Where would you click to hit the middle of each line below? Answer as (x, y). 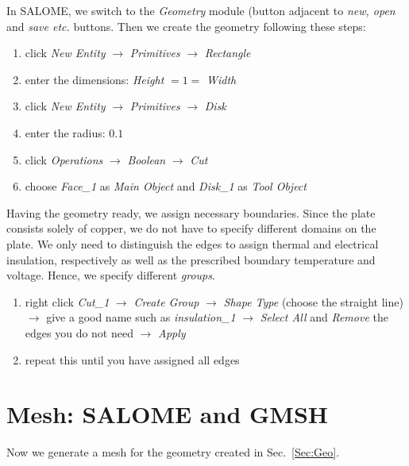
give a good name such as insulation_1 (141, 317)
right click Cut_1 (67, 301)
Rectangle (228, 53)
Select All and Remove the (324, 317)
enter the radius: (65, 132)
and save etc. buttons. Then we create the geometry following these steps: (186, 26)
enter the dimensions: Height (95, 79)
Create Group (166, 301)
